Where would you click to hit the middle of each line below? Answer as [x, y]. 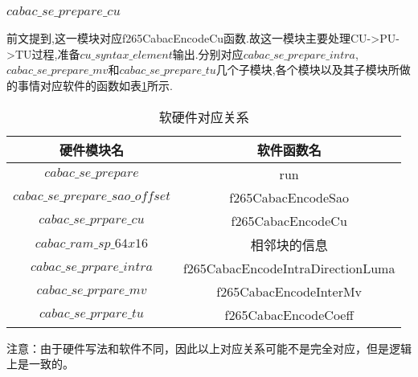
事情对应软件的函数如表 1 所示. [95, 86]
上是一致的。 [40, 364]
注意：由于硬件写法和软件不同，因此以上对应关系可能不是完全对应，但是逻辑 [209, 348]
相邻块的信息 [289, 244]
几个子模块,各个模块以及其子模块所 [307, 70]
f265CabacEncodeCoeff [289, 314]
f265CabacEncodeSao [289, 197]
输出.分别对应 [208, 53]
